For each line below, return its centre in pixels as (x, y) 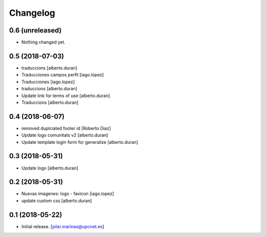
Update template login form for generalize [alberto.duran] (80, 142)
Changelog (32, 13)
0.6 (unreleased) (35, 30)
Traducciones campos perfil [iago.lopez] (63, 75)
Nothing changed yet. (44, 42)
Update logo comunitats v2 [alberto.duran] (65, 135)
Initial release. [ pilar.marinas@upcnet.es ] (63, 226)
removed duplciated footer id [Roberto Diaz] (66, 128)
